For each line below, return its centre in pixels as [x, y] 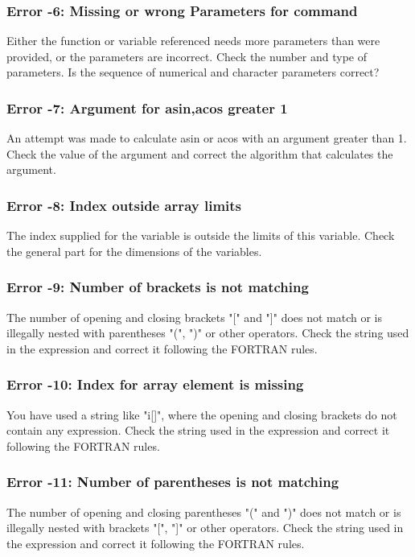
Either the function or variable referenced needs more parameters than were [193, 41]
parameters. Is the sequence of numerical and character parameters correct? [193, 72]
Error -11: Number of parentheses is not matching [173, 482]
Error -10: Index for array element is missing [155, 384]
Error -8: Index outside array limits [124, 205]
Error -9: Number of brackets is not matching [158, 287]
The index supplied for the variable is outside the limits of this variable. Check [201, 235]
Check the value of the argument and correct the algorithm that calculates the [200, 153]
